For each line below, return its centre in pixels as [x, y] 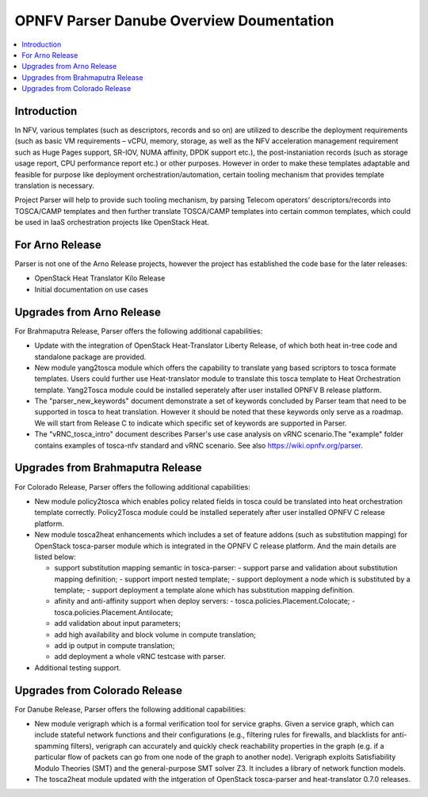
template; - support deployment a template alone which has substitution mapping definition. [204, 590]
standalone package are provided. [90, 357]
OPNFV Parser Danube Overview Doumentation [174, 21]
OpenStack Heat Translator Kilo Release [100, 278]
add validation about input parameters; [118, 623]
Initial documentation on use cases [91, 289]
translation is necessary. [54, 185]
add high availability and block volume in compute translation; [155, 635]
